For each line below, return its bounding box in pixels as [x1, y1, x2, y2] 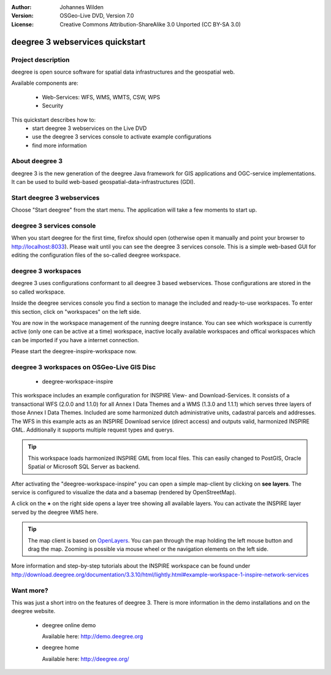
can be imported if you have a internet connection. [11, 336, 139, 343]
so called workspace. [11, 288, 66, 296]
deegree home [42, 644, 79, 651]
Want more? [11, 586, 48, 595]
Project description [11, 55, 70, 64]
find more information [32, 142, 87, 149]
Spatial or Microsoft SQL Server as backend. [28, 463, 140, 470]
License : [11, 20, 34, 28]
